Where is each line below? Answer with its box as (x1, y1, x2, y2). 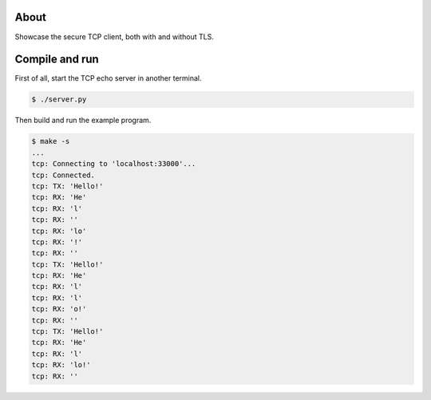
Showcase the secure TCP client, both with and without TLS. (14, 32, 215, 42)
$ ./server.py (31, 95, 87, 104)
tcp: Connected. (31, 170, 96, 180)
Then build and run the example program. (14, 116, 152, 125)
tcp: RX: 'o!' (31, 304, 87, 314)
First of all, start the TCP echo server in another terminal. (14, 73, 202, 83)
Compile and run (14, 53, 99, 66)
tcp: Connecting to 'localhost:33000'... (31, 160, 196, 168)
